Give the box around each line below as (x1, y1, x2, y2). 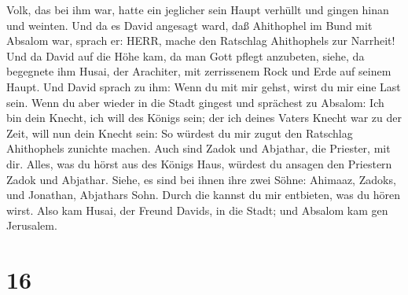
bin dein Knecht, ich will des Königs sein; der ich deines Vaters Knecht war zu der (6, 109, 402, 126)
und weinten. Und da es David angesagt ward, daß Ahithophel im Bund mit (6, 17, 373, 33)
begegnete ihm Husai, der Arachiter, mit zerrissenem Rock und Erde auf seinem (6, 63, 391, 79)
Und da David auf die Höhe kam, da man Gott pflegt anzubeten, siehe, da (6, 47, 365, 64)
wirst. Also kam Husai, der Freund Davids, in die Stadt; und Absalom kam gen (6, 201, 388, 218)
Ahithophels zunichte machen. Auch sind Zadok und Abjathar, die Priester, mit (6, 140, 391, 157)
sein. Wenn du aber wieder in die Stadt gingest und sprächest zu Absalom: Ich (6, 94, 384, 110)
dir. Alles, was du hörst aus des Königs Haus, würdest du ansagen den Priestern (6, 155, 392, 171)
